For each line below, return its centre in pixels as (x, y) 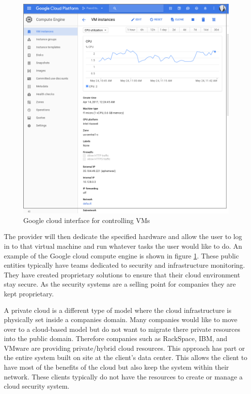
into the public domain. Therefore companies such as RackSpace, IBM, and (116, 338)
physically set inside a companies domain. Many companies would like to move (121, 319)
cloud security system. (37, 386)
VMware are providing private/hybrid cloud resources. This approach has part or (125, 348)
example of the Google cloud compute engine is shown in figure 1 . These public (121, 255)
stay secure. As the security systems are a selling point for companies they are (120, 284)
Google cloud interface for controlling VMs (87, 220)
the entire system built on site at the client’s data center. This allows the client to (126, 357)
